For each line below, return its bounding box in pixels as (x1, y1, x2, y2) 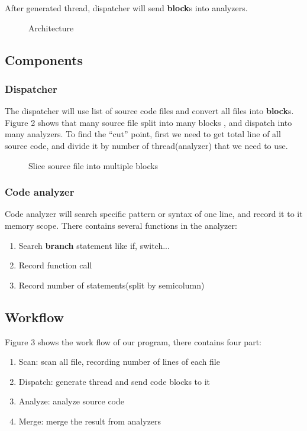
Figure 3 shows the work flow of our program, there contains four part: (5, 335, 261, 348)
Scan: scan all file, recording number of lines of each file (18, 355, 220, 368)
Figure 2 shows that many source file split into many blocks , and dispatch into (5, 116, 292, 128)
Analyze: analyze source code (18, 395, 125, 407)
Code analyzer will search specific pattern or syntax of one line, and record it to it (5, 208, 303, 220)
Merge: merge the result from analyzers (18, 414, 161, 427)
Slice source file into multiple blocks (28, 159, 159, 171)
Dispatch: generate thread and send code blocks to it (18, 375, 211, 387)
